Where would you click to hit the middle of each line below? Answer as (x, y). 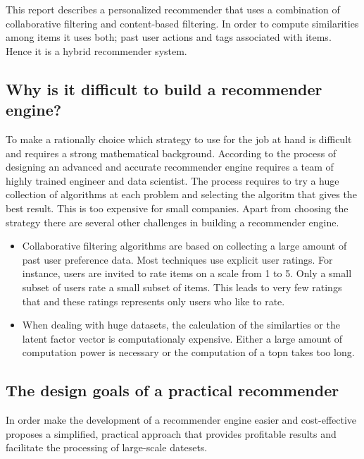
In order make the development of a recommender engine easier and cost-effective (181, 420)
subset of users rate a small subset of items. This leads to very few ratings (182, 287)
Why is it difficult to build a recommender (164, 88)
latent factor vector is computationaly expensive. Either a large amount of (182, 338)
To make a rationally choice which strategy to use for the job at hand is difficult (179, 139)
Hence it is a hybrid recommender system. (96, 50)
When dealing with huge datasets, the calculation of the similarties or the (181, 325)
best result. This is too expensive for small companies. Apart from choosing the (177, 208)
